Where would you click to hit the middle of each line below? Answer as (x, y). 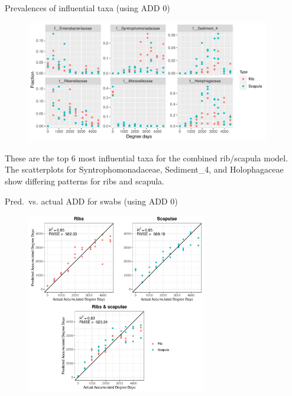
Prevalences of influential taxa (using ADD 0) (87, 8)
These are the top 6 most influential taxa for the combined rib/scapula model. (147, 158)
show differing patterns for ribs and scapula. (85, 181)
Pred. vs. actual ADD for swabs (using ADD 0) (91, 201)
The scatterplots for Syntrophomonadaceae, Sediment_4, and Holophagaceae (144, 169)
